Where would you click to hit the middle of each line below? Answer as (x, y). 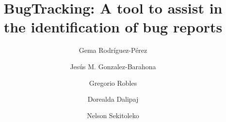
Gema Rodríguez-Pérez (113, 50)
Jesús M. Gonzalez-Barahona (113, 66)
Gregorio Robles (113, 83)
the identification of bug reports (113, 27)
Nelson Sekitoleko (113, 115)
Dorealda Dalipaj (113, 99)
